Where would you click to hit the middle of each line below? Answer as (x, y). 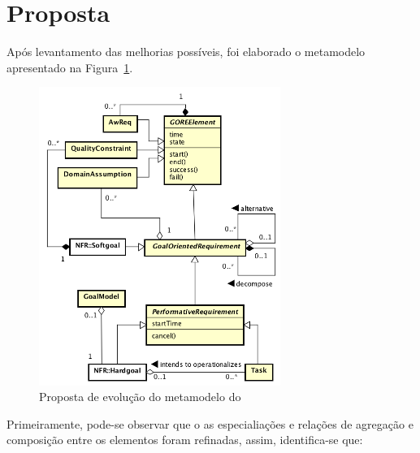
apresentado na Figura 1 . (70, 67)
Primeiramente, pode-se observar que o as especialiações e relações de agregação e (210, 423)
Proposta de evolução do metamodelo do (140, 397)
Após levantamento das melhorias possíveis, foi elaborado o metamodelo (186, 52)
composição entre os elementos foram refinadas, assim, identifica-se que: (185, 440)
